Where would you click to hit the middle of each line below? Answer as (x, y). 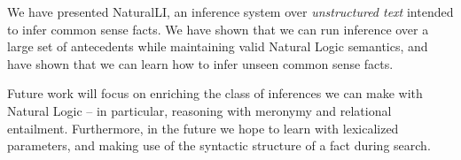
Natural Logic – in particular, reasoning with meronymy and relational (199, 110)
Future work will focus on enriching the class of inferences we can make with (215, 93)
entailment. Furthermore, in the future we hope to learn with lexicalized (203, 128)
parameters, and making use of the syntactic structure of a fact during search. (219, 145)
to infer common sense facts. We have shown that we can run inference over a (218, 29)
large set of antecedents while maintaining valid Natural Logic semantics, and (218, 46)
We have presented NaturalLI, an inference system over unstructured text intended (230, 11)
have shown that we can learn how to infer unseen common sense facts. (200, 63)
